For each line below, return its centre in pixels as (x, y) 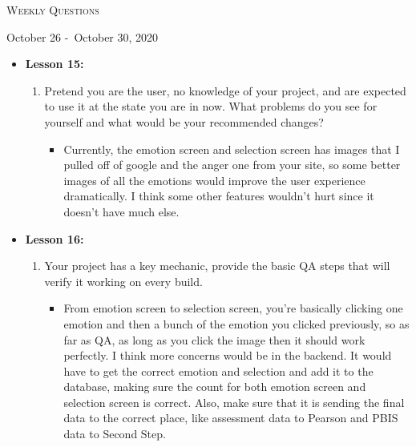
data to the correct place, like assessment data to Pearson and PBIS (231, 418)
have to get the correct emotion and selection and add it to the (218, 370)
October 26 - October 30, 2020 (83, 36)
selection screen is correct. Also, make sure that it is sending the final (234, 402)
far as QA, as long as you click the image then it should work (214, 339)
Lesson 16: (55, 238)
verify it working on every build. (123, 281)
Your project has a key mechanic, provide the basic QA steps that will (217, 266)
